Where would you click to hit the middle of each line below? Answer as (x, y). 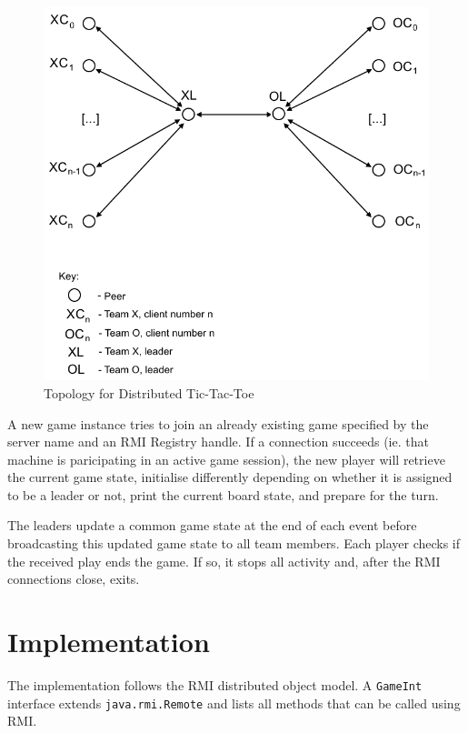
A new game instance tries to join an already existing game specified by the (218, 423)
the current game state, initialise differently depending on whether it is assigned (230, 477)
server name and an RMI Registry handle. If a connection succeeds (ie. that (218, 442)
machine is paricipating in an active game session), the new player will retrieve (226, 459)
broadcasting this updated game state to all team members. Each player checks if (234, 543)
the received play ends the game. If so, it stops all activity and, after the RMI (224, 561)
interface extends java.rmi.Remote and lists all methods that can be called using (234, 703)
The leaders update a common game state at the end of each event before (212, 525)
